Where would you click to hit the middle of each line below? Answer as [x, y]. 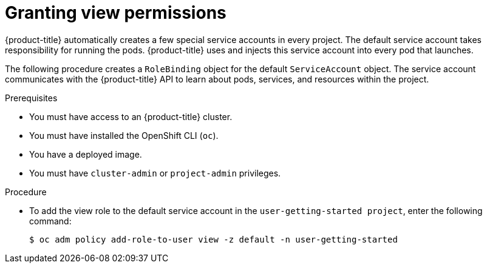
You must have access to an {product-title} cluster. [131, 116]
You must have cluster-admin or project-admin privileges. [155, 173]
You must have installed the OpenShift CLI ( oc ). [124, 135]
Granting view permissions [116, 13]
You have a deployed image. [86, 154]
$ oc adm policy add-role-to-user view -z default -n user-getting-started [213, 239]
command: [50, 221]
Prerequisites [31, 98]
